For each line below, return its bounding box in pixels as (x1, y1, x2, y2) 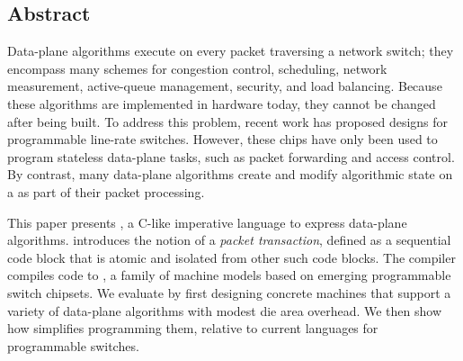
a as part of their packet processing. (7, 182, 205, 201)
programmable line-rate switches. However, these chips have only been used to (7, 130, 438, 149)
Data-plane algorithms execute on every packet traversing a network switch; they (7, 41, 454, 60)
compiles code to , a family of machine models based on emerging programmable (7, 266, 451, 284)
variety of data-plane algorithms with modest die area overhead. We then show (7, 301, 441, 320)
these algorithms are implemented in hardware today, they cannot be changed (7, 94, 436, 113)
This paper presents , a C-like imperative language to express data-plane (7, 212, 407, 231)
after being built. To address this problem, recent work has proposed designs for (7, 112, 449, 131)
